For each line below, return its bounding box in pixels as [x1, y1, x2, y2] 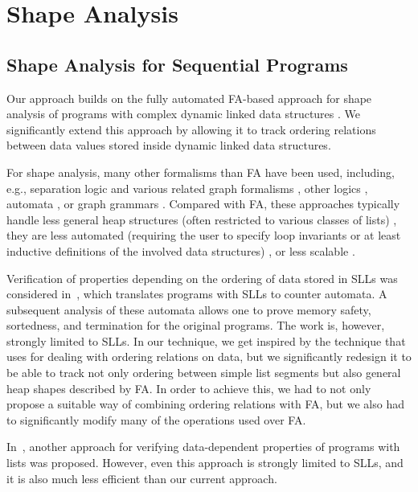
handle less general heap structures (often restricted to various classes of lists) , [6, 211, 397, 228]
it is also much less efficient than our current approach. [6, 469, 277, 486]
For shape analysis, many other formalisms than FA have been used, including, [6, 163, 395, 180]
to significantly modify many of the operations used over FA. [6, 411, 306, 428]
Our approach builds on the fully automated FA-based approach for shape [6, 89, 372, 106]
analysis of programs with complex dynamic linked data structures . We [6, 105, 360, 122]
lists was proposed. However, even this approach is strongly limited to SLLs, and [6, 454, 404, 471]
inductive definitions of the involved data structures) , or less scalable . [6, 242, 355, 259]
